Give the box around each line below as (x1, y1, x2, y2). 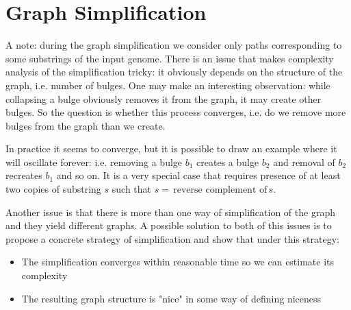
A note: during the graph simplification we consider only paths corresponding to (5, 38, 342, 52)
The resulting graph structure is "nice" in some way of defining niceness (21, 291, 322, 305)
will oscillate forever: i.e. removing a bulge (5, 154, 183, 169)
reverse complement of (173, 185, 268, 195)
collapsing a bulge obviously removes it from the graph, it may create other (5, 91, 322, 106)
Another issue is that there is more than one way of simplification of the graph (5, 204, 335, 219)
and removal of (273, 154, 335, 169)
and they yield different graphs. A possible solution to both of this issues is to (5, 218, 332, 232)
